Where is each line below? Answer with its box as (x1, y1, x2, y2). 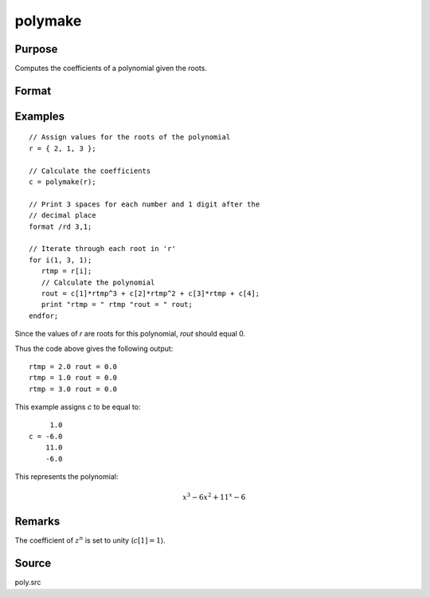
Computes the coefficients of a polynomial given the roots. (14, 64, 207, 73)
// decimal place (29, 211, 96, 220)
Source (14, 556, 52, 570)
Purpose (14, 42, 58, 56)
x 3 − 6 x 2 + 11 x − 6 (182, 491, 246, 502)
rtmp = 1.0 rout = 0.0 (29, 373, 118, 383)
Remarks (14, 515, 61, 528)
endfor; (29, 311, 59, 320)
